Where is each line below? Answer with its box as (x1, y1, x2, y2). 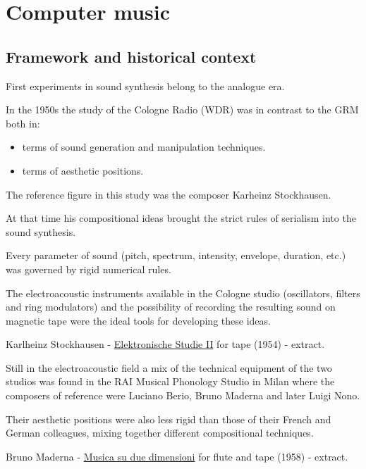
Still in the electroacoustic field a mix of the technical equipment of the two (6, 360, 332, 375)
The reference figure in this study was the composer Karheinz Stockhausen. (6, 187, 331, 201)
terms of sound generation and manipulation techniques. (22, 139, 266, 154)
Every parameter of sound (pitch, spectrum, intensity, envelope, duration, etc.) (6, 248, 346, 263)
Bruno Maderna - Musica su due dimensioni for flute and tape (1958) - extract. (6, 449, 348, 463)
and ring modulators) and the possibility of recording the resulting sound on (6, 299, 336, 314)
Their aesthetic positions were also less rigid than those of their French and (6, 411, 331, 426)
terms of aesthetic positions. (22, 163, 144, 177)
